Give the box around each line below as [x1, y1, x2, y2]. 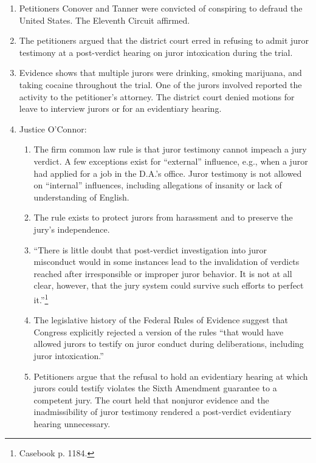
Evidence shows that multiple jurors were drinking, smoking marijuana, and [19, 66, 302, 79]
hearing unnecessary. [33, 417, 111, 430]
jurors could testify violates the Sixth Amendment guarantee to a [33, 382, 277, 394]
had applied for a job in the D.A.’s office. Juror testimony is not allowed [33, 166, 302, 179]
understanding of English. [33, 190, 129, 203]
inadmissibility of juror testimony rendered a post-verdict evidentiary [33, 405, 292, 418]
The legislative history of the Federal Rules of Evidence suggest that [33, 314, 288, 326]
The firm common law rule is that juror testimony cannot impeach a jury [33, 143, 307, 156]
